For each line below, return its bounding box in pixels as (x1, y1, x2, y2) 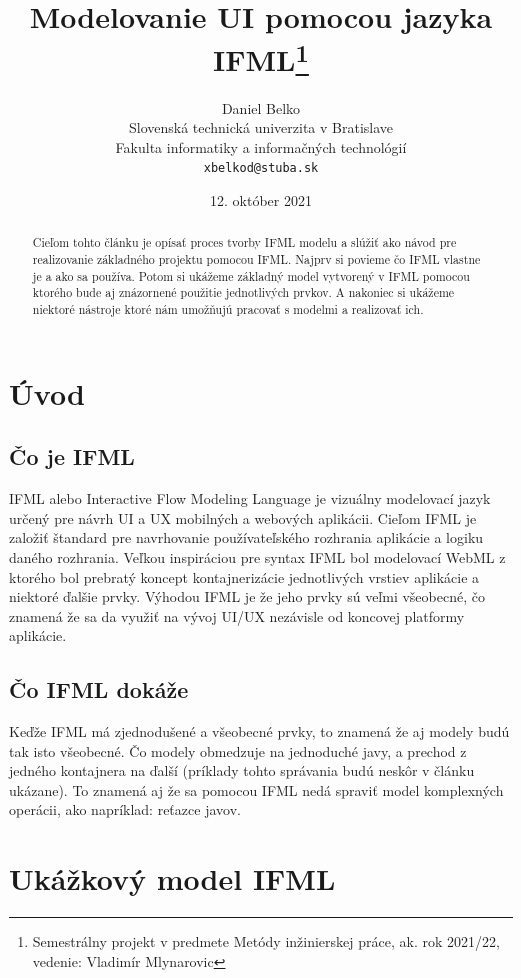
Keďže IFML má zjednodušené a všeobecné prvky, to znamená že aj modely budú (9, 721, 510, 742)
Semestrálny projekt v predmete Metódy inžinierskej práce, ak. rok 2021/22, (32, 931, 500, 952)
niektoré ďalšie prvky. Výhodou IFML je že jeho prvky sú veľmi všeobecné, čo (9, 586, 485, 607)
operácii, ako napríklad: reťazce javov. (9, 799, 241, 820)
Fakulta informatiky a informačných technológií (115, 136, 407, 157)
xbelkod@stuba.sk (203, 161, 319, 176)
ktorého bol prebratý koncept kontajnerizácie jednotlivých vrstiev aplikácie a (9, 566, 480, 587)
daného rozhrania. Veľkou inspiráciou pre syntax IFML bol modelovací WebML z (9, 546, 506, 567)
